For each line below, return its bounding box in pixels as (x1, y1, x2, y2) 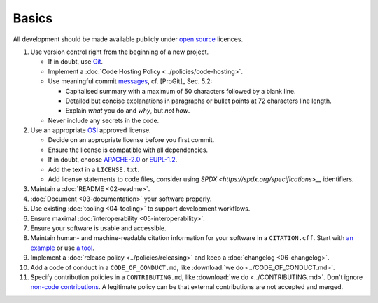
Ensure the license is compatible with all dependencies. (48, 146, 209, 154)
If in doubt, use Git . (48, 57, 104, 66)
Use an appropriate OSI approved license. (30, 126, 151, 134)
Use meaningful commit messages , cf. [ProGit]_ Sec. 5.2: (48, 77, 213, 85)
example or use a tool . (30, 244, 94, 252)
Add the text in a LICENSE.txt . (48, 165, 140, 174)
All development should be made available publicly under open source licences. (13, 35, 244, 43)
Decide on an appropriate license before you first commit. (48, 136, 215, 144)
